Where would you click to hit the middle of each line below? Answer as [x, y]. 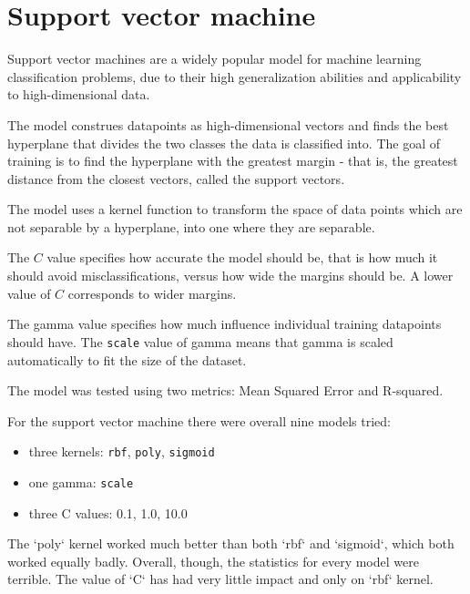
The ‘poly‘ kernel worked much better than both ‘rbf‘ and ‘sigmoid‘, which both [231, 543]
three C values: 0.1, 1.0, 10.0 [108, 512]
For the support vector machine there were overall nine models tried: [199, 420]
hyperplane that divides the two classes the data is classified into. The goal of [224, 143]
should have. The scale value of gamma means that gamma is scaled [200, 341]
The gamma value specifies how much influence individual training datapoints [225, 324]
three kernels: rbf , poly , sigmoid [122, 451]
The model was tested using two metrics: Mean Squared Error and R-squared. [225, 390]
